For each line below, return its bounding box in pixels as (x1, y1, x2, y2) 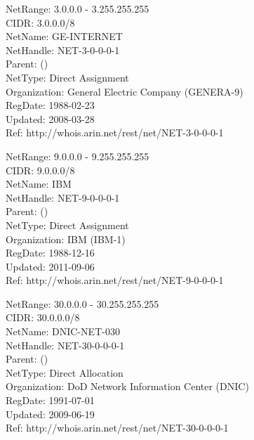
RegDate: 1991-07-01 (6, 393, 95, 408)
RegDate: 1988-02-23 (6, 98, 95, 112)
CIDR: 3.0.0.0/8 (6, 15, 75, 30)
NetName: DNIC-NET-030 (6, 324, 120, 339)
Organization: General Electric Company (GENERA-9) (6, 84, 243, 98)
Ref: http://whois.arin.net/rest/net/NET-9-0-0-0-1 (6, 273, 224, 287)
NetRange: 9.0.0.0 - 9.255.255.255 (6, 148, 149, 163)
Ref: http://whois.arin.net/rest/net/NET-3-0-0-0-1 (6, 125, 224, 140)
